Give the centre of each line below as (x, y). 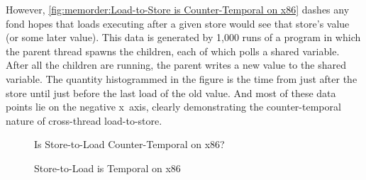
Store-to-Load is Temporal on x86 (107, 168)
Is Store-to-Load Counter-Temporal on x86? (129, 144)
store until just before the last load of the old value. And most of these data (171, 92)
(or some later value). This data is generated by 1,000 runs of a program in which (183, 37)
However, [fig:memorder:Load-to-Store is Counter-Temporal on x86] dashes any (178, 9)
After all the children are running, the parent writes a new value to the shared (176, 65)
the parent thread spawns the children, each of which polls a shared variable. (173, 51)
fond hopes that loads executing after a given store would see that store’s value (178, 23)
